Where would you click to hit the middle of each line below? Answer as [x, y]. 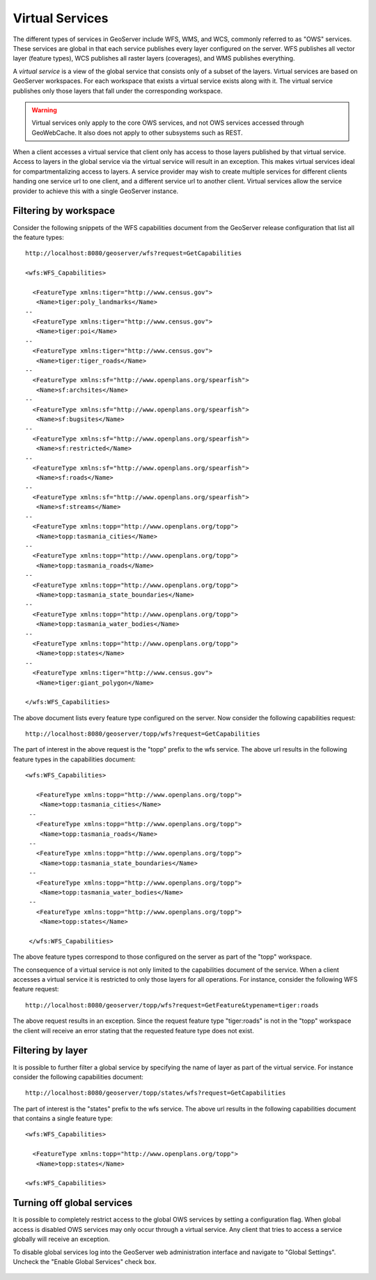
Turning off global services [73, 1203]
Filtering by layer [50, 1050]
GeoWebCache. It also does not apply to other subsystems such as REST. [137, 132]
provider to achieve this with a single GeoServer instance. [96, 191]
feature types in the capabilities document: [74, 759]
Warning [44, 110]
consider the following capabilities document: [78, 1076]
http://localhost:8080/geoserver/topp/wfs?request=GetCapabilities [143, 734]
